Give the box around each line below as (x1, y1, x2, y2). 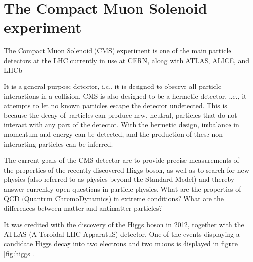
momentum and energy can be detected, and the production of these (4, 129, 209, 139)
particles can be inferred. (38, 138, 113, 149)
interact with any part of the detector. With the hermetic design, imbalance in (4, 119, 239, 130)
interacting (4, 138, 36, 149)
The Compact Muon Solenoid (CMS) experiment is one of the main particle (4, 45, 231, 56)
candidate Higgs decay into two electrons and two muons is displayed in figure (4, 239, 238, 248)
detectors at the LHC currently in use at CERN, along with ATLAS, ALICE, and (4, 55, 250, 65)
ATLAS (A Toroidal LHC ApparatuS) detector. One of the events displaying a (4, 229, 240, 239)
